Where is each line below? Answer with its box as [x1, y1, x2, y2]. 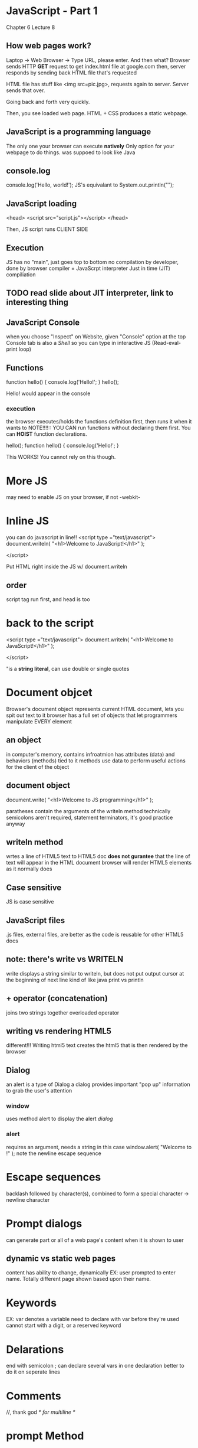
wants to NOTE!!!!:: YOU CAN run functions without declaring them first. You [6, 424, 191, 432]
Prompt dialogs [6, 1217, 82, 1230]
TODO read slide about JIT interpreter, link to [6, 288, 174, 298]
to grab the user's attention [6, 1087, 72, 1094]
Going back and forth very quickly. [6, 98, 90, 105]
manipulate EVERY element [6, 718, 72, 725]
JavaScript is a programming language [6, 127, 151, 137]
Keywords [6, 1296, 57, 1309]
